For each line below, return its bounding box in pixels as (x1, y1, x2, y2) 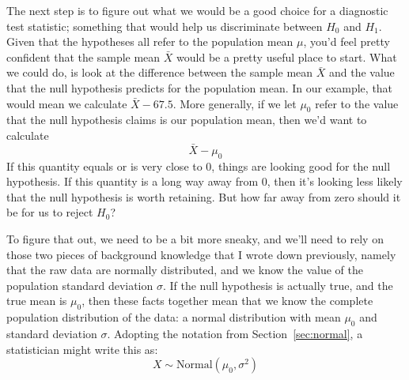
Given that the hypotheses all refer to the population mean (6, 33, 293, 50)
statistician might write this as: (6, 340, 158, 357)
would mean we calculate (6, 95, 127, 111)
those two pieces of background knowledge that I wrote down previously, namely (6, 246, 396, 262)
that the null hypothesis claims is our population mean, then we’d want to (6, 111, 367, 128)
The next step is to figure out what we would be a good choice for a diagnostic (6, 2, 388, 18)
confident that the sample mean (6, 48, 161, 65)
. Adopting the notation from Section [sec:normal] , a (107, 325, 363, 341)
